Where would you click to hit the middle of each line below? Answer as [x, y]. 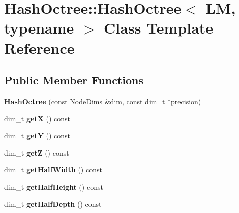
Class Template [159, 28]
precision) [186, 101]
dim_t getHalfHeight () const [54, 186]
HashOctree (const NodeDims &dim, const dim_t [85, 101]
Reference [39, 48]
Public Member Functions [74, 80]
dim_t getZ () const [37, 152]
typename [39, 28]
